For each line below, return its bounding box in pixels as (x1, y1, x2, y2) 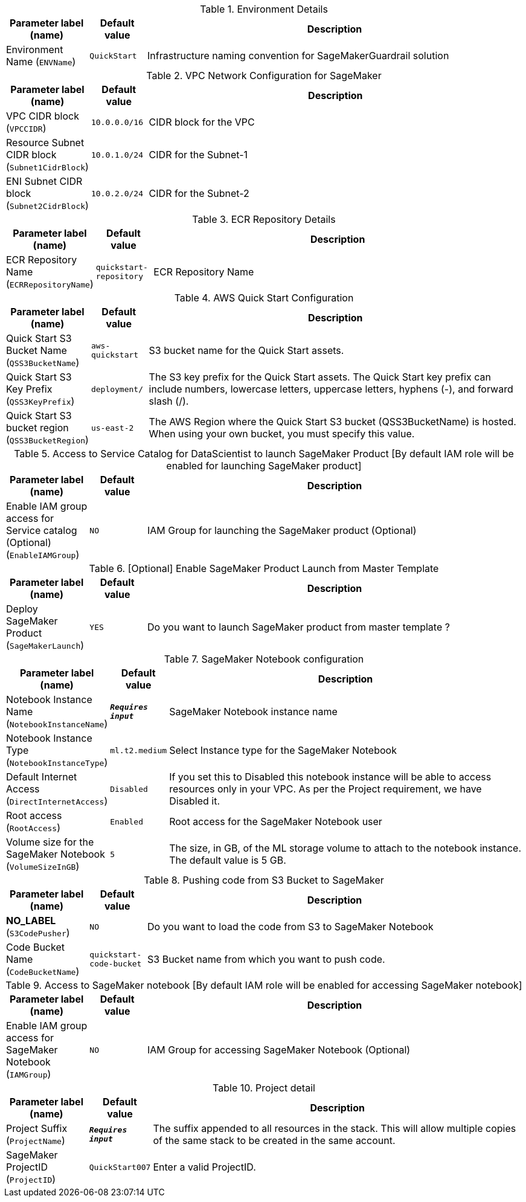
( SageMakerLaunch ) (6, 639, 85, 651)
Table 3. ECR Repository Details (192, 213, 336, 225)
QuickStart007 (89, 1162, 151, 1172)
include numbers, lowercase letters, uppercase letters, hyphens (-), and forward (149, 383, 513, 395)
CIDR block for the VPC (149, 116, 255, 128)
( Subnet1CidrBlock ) (6, 161, 89, 173)
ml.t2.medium (110, 745, 167, 755)
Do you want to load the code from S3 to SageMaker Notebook (147, 921, 434, 933)
